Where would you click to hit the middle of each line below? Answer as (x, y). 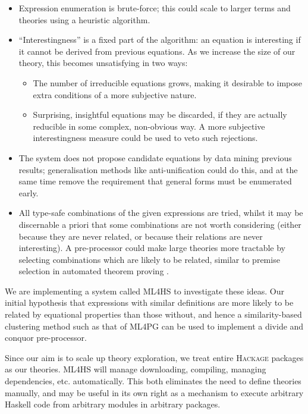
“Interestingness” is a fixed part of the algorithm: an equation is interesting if (160, 40)
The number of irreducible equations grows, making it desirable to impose (167, 82)
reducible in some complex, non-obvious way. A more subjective (149, 126)
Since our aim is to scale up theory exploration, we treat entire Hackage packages (154, 357)
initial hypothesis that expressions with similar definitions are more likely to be (149, 302)
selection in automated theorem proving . (94, 271)
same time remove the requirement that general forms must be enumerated (155, 181)
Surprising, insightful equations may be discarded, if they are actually (160, 115)
